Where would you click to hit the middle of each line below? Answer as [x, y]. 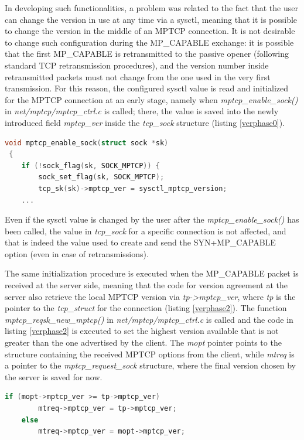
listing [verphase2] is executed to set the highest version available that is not [142, 331]
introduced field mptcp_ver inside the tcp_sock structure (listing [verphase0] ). [145, 122]
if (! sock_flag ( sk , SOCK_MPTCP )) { [90, 166]
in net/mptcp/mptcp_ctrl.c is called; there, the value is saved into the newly [142, 111]
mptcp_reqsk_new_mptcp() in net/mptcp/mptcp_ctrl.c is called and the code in [149, 319]
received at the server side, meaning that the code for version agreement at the [146, 285]
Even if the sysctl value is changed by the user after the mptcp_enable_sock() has [152, 219]
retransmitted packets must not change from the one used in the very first [138, 76]
